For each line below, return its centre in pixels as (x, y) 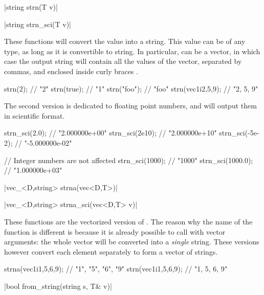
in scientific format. (35, 115)
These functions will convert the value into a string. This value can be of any (125, 41)
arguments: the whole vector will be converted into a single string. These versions (132, 242)
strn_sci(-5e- (239, 133)
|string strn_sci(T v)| (38, 24)
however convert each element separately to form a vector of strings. (111, 251)
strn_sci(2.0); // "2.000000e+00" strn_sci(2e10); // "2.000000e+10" (111, 133)
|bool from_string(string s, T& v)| (58, 286)
